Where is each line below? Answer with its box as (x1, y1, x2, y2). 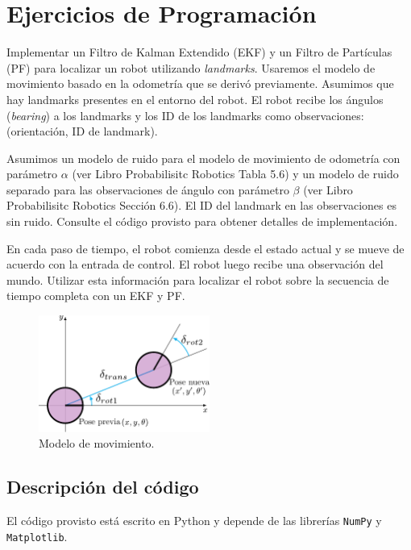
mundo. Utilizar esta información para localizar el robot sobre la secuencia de (6, 271, 389, 288)
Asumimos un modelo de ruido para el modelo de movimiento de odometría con (6, 149, 401, 166)
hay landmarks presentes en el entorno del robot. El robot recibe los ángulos (6, 90, 384, 107)
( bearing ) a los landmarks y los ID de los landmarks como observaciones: (6, 106, 364, 123)
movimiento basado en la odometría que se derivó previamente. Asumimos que (6, 75, 394, 92)
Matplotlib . (6, 527, 68, 544)
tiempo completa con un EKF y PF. (6, 287, 185, 304)
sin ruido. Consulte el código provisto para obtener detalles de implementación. (6, 213, 398, 230)
